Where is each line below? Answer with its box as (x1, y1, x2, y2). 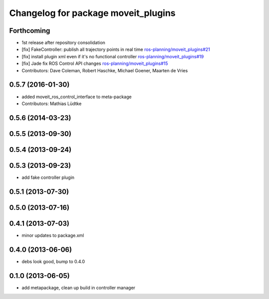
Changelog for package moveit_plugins (9, 7, 176, 18)
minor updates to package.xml (21, 232, 84, 238)
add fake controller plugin (21, 174, 75, 180)
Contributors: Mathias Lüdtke (21, 100, 82, 107)
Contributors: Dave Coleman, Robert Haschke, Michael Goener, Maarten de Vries (21, 67, 188, 73)
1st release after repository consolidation (21, 40, 106, 46)
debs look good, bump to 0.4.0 (21, 258, 85, 264)
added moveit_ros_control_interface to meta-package (21, 94, 132, 100)
